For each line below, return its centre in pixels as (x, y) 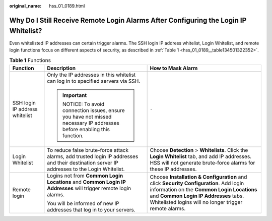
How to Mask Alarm (174, 68)
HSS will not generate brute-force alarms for (202, 162)
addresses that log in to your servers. (91, 209)
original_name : (25, 6)
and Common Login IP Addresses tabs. (197, 196)
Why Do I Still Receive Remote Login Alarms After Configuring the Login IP (128, 20)
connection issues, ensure (94, 110)
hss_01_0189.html (67, 6)
